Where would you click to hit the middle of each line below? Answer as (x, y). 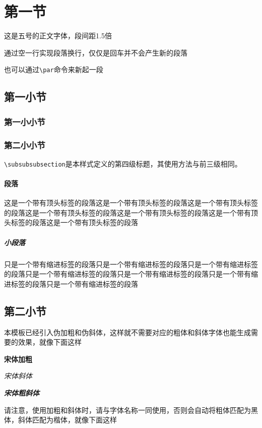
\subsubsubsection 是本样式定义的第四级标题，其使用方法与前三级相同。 (123, 163)
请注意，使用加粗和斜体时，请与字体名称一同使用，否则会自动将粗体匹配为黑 (131, 410)
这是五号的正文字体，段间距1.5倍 (58, 36)
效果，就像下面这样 (50, 342)
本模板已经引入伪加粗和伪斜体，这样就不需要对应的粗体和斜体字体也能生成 (127, 332)
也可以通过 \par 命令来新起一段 (54, 69)
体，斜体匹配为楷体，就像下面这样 (60, 420)
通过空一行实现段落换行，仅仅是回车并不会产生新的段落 (96, 52)
